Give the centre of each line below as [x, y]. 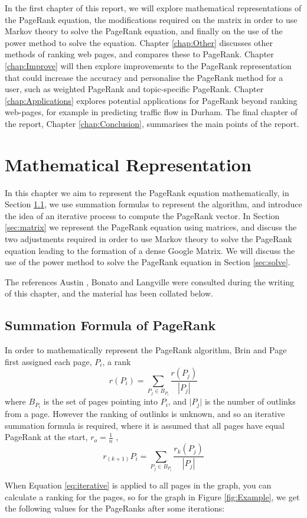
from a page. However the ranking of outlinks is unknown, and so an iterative [145, 414]
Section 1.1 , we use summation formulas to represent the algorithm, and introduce [153, 204]
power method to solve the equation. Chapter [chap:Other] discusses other [139, 42]
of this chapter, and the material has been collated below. [109, 293]
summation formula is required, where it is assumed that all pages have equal [145, 425]
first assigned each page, [48, 361]
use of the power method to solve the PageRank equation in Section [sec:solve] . [148, 262]
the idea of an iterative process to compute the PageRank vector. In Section [142, 215]
